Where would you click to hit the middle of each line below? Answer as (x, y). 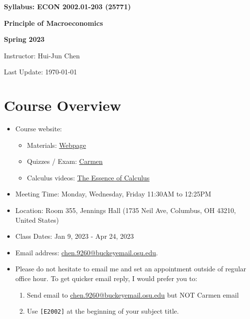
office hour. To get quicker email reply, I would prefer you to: (106, 278)
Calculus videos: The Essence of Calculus (88, 177)
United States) (37, 220)
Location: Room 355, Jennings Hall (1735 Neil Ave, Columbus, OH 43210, (125, 210)
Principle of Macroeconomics (54, 23)
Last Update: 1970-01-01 (41, 72)
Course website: (39, 129)
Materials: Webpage (56, 145)
